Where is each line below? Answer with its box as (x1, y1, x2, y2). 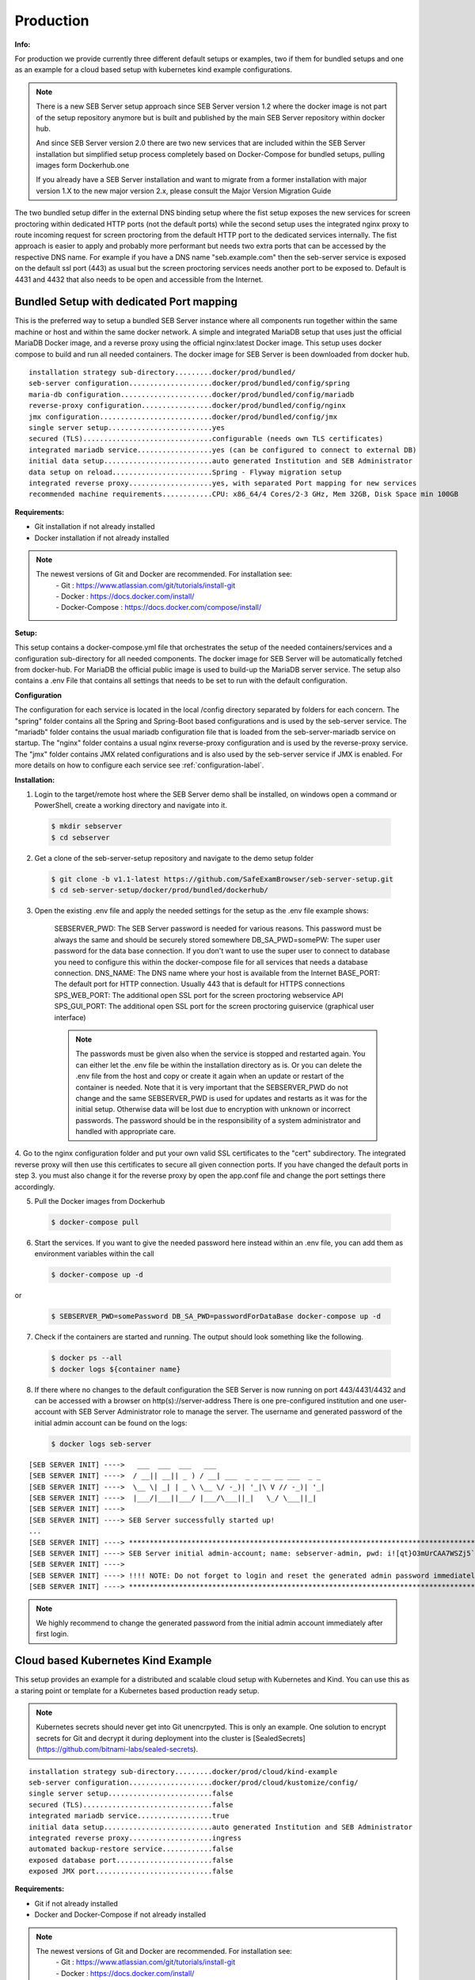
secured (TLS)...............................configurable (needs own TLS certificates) (28, 434, 384, 444)
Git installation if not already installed (34, 522, 155, 531)
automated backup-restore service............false (28, 1845, 234, 1853)
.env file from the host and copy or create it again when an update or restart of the (75, 1072, 344, 1081)
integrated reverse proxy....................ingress (28, 1833, 241, 1842)
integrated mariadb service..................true (28, 1811, 230, 1821)
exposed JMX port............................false (28, 1867, 234, 1876)
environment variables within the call (34, 1249, 154, 1258)
